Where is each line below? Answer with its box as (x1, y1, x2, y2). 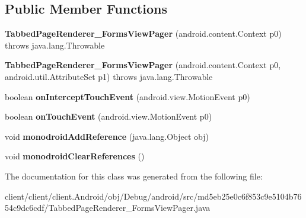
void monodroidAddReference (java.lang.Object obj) (5, 130, 209, 142)
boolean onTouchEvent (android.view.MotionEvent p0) (5, 110, 212, 123)
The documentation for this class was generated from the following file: (5, 169, 263, 182)
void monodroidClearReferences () (5, 150, 145, 162)
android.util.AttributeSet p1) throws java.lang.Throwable (5, 70, 213, 82)
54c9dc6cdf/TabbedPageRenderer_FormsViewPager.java (5, 201, 211, 214)
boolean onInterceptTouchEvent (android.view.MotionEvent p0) (5, 90, 250, 102)
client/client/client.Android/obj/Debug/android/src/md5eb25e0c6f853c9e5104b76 (5, 190, 302, 202)
